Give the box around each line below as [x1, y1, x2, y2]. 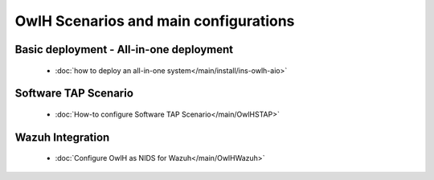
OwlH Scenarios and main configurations [14, 12, 295, 30]
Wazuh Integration [14, 130, 110, 144]
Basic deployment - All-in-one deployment [14, 43, 234, 56]
